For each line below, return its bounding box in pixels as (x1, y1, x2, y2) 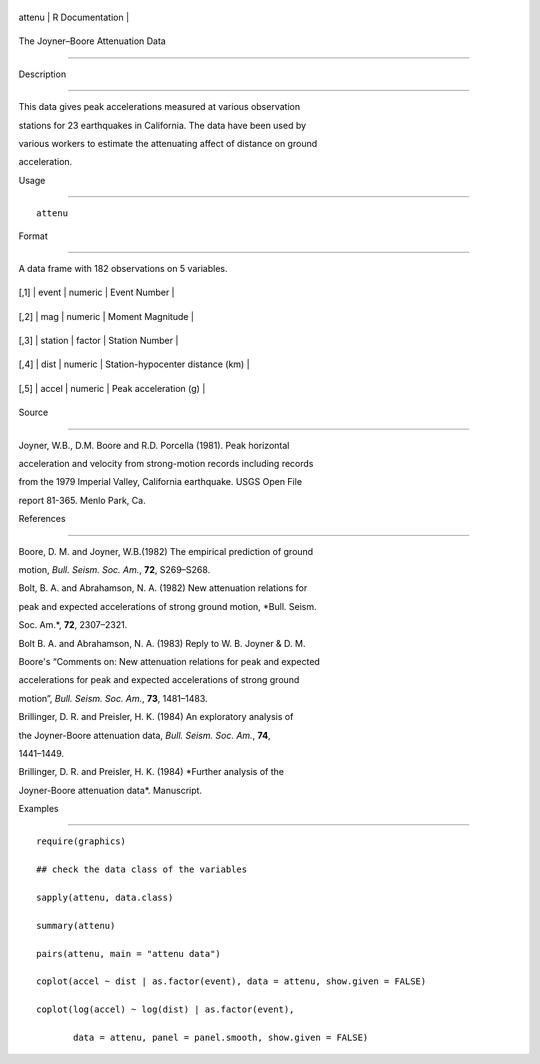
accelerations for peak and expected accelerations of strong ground (18, 674, 300, 686)
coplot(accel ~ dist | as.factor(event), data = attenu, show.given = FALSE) (36, 976, 427, 987)
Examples (18, 803, 59, 815)
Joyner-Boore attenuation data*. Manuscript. (18, 784, 203, 796)
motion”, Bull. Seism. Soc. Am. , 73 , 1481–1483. (18, 692, 209, 704)
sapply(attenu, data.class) (36, 892, 174, 904)
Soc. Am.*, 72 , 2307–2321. (18, 619, 128, 631)
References (18, 513, 66, 525)
